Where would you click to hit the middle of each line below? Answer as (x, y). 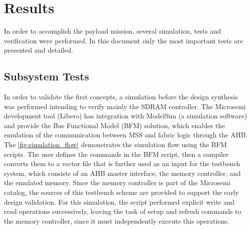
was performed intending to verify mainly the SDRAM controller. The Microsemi (125, 106)
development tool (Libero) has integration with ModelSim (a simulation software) (125, 116)
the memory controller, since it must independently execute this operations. (117, 220)
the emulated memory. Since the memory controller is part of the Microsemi (117, 182)
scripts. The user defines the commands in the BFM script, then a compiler (116, 154)
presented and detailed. (39, 50)
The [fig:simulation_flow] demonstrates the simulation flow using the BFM (116, 144)
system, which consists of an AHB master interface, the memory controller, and (122, 173)
